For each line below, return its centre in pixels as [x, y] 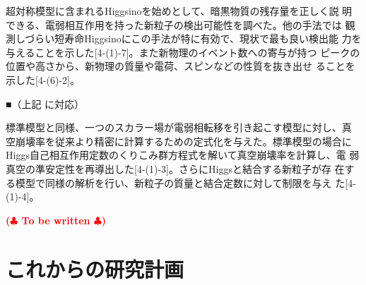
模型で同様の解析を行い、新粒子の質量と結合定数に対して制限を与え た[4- [185, 182]
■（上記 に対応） [45, 103]
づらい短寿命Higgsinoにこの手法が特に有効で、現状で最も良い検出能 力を [193, 38]
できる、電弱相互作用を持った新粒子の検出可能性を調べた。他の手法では [174, 24]
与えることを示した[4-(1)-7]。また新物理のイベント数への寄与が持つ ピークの [183, 52]
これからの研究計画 [95, 268]
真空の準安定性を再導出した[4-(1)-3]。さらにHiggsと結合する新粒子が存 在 [175, 168]
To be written [56, 220]
